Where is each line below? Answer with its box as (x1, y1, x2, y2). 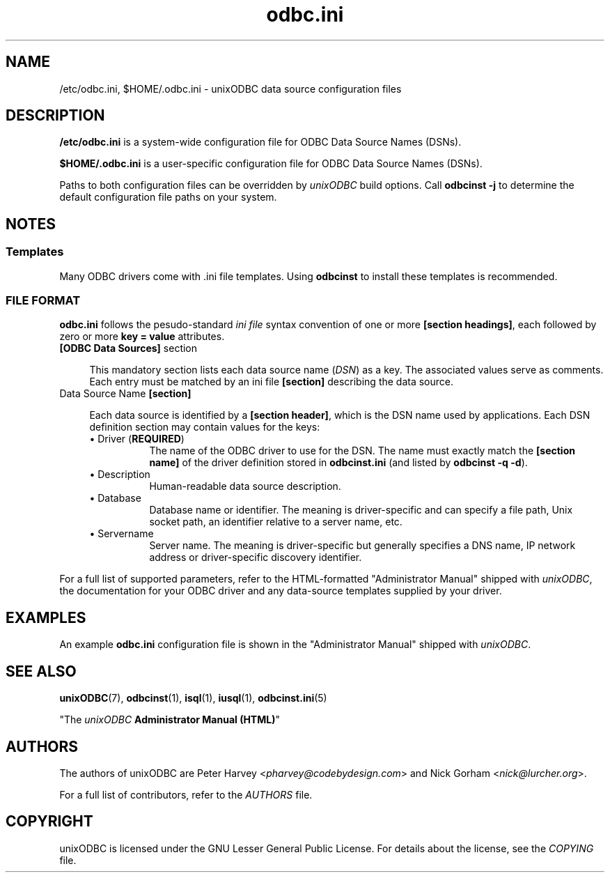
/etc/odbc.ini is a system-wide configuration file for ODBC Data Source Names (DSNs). (59, 136, 462, 148)
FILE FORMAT (6, 293, 81, 308)
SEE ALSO (6, 662, 77, 680)
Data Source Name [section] (59, 387, 191, 400)
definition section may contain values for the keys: (89, 421, 320, 433)
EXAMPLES (6, 608, 86, 626)
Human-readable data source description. (149, 480, 341, 493)
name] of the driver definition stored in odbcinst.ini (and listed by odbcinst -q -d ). (149, 456, 528, 469)
